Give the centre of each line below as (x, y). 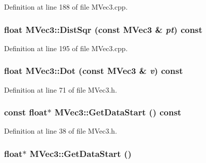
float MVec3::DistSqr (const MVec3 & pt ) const (103, 29)
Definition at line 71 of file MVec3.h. (61, 89)
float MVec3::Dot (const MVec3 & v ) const (94, 71)
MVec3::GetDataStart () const (118, 112)
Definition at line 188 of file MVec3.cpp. (66, 7)
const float (26, 112)
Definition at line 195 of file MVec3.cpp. (66, 48)
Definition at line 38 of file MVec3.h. (61, 131)
